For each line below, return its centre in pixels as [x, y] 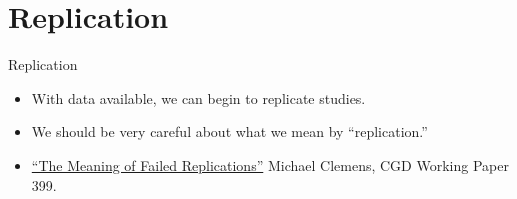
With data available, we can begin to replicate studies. [198, 97]
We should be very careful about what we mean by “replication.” [229, 131]
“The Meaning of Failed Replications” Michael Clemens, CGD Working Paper [270, 164]
